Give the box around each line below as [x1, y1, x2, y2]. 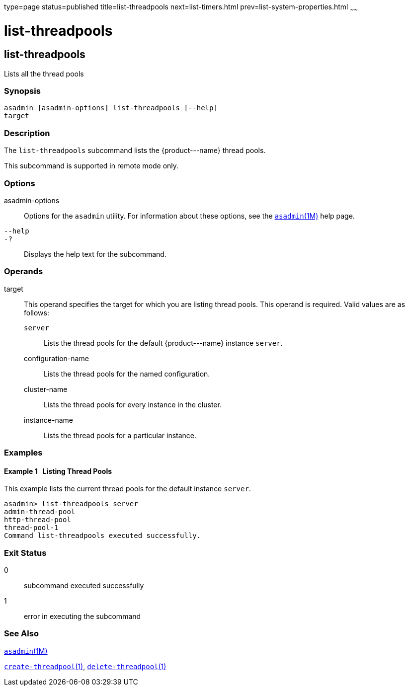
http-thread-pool [4, 516, 71, 524]
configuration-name [24, 354, 89, 363]
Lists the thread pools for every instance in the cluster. [44, 400, 222, 409]
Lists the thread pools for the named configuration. [44, 369, 210, 378]
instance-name [24, 415, 73, 424]
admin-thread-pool [4, 508, 76, 516]
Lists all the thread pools [4, 69, 84, 78]
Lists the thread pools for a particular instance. [44, 431, 197, 440]
